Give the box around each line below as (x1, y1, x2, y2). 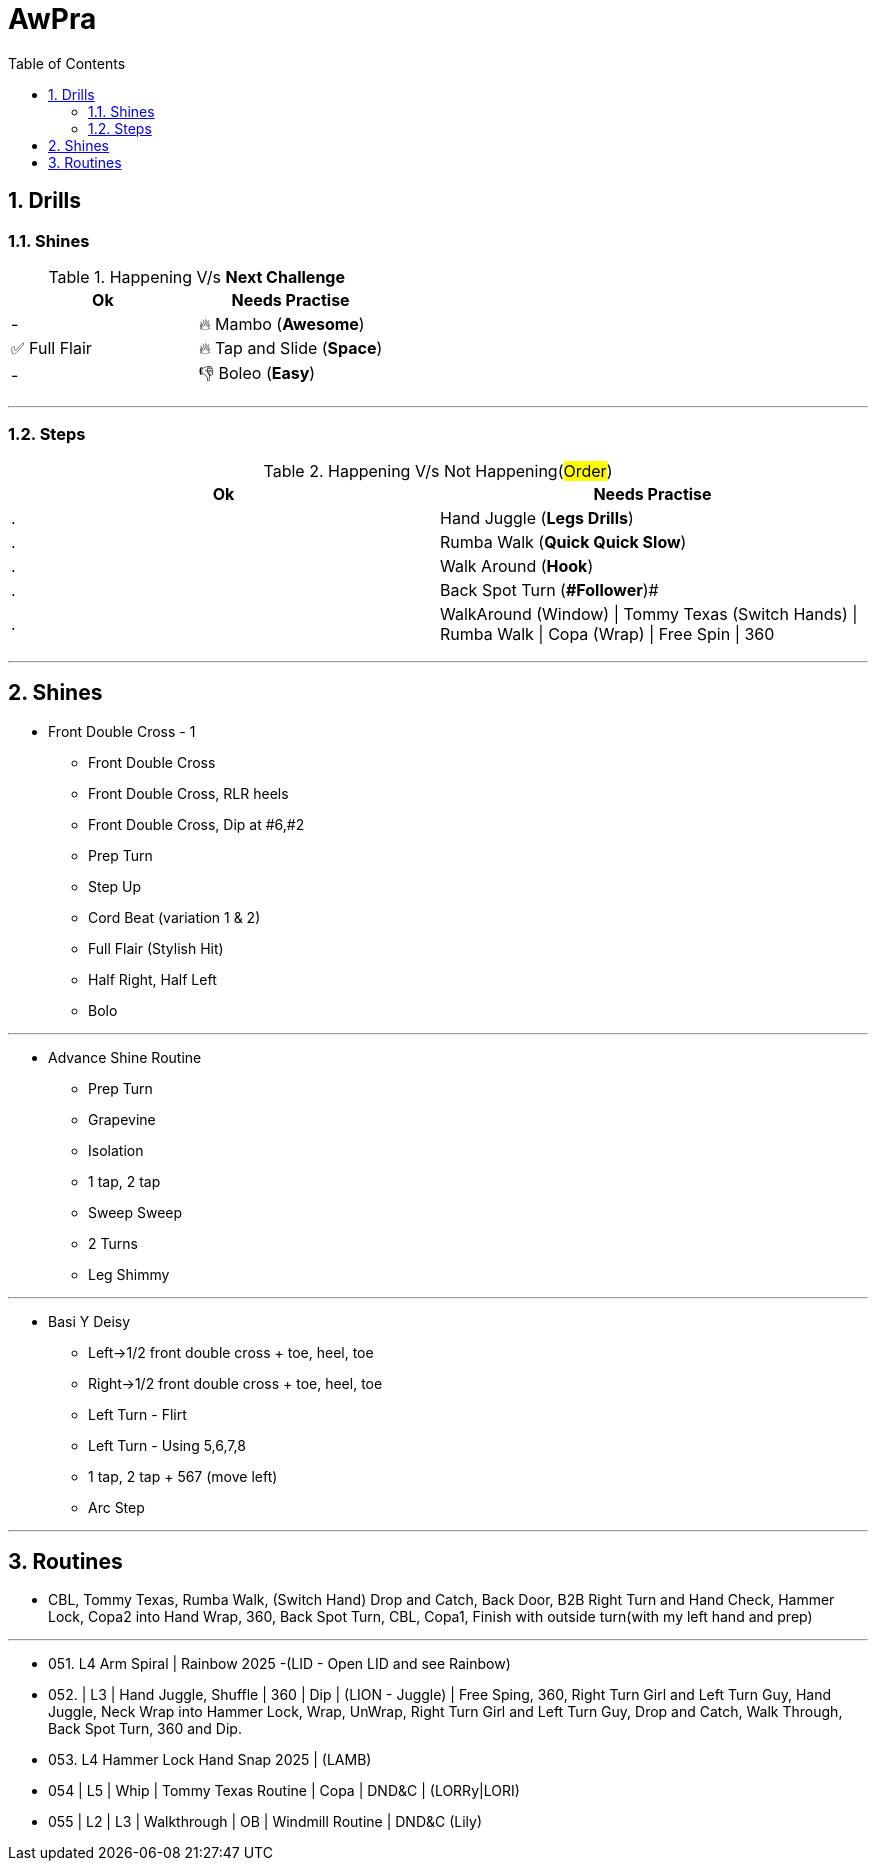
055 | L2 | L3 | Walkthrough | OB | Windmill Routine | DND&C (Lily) (48, 1813, 483, 1831)
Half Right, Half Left (88, 970, 217, 988)
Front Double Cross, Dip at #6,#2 (88, 815, 305, 833)
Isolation (88, 1141, 144, 1159)
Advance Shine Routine (48, 1048, 202, 1066)
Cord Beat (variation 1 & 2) (88, 908, 261, 926)
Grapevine (88, 1110, 156, 1128)
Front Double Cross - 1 (48, 722, 196, 740)
